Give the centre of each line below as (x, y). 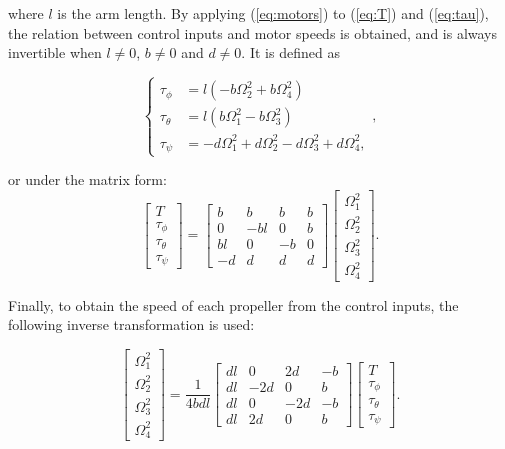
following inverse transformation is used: (131, 324)
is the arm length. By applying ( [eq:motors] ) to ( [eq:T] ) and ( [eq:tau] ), (273, 13)
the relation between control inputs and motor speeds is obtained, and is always (253, 32)
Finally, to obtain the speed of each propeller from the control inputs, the (233, 304)
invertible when (55, 52)
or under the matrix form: (87, 179)
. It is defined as (290, 52)
